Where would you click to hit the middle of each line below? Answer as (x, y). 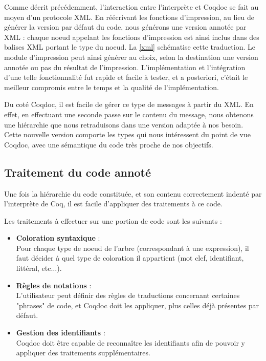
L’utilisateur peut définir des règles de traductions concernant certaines (128, 295)
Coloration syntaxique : (58, 238)
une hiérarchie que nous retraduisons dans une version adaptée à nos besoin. (124, 124)
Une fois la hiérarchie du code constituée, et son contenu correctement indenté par (133, 193)
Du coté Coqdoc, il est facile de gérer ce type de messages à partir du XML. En (129, 104)
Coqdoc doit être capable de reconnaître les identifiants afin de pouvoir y (130, 342)
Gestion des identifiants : (61, 333)
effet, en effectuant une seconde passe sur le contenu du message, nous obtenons (129, 114)
